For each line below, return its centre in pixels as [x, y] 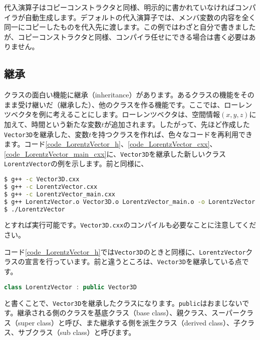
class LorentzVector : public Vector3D [70, 287]
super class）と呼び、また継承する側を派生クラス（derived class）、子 [129, 322]
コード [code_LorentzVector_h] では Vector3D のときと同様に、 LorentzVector [125, 251]
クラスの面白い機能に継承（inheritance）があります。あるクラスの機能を [122, 95]
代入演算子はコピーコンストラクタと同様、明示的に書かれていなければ [119, 7]
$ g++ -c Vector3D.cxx [42, 180]
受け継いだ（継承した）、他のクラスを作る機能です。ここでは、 [121, 104]
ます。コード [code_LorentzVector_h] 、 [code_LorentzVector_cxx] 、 [110, 144]
